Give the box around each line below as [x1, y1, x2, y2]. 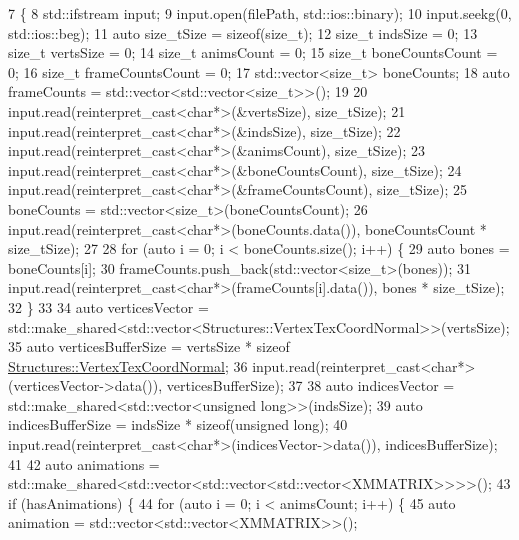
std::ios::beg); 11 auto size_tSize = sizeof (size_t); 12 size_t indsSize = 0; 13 [8, 22, 478, 43]
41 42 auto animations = [8, 453, 160, 474]
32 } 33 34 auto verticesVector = [8, 296, 209, 317]
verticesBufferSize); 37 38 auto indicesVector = [166, 375, 455, 396]
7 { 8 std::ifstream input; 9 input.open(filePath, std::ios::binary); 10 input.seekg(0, [8, 3, 512, 23]
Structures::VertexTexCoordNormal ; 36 [8, 355, 248, 376]
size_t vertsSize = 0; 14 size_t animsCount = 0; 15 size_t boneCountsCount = [8, 42, 498, 63]
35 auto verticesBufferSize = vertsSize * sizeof [8, 336, 290, 357]
